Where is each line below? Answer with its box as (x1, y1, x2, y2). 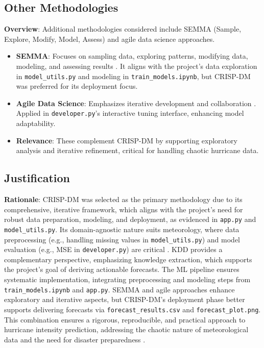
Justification (4, 170, 70, 186)
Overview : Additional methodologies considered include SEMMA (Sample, (4, 23, 242, 34)
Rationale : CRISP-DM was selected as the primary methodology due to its (4, 194, 243, 205)
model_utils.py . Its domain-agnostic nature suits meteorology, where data (4, 223, 239, 234)
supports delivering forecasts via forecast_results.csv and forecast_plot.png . (4, 304, 261, 314)
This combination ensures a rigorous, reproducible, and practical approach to (4, 314, 246, 325)
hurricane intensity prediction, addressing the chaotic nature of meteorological (4, 324, 249, 335)
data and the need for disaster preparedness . (4, 334, 146, 344)
